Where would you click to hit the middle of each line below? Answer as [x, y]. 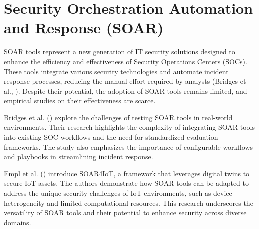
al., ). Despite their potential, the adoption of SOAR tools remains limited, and [126, 91]
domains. [18, 222]
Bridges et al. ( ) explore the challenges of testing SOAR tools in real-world [118, 117]
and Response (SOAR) [84, 28]
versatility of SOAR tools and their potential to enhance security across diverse [125, 212]
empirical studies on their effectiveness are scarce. [80, 101]
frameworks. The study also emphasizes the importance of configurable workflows [129, 146]
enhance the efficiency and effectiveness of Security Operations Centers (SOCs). [126, 61]
